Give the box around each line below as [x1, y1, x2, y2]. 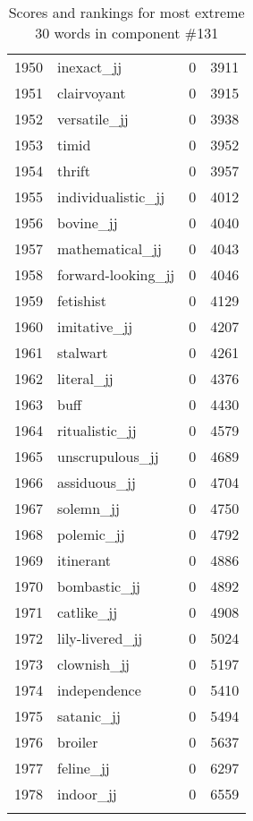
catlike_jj [57, 602, 118, 622]
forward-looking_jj [57, 264, 175, 285]
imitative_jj [57, 316, 133, 337]
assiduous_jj [57, 472, 136, 492]
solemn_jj [57, 498, 120, 518]
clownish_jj [57, 654, 131, 674]
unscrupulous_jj [57, 446, 159, 466]
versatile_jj [57, 108, 129, 129]
